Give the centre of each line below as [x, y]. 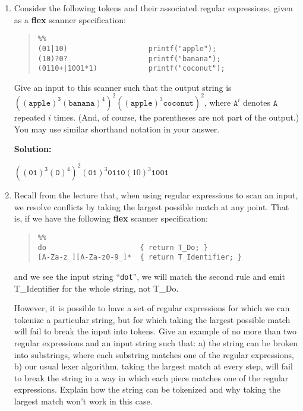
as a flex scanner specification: [70, 19]
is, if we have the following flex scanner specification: [111, 218]
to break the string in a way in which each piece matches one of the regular [151, 377]
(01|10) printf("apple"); [127, 48]
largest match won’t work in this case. [83, 401]
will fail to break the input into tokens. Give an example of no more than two [155, 331]
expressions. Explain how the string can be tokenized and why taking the [147, 389]
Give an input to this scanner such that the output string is [123, 87]
